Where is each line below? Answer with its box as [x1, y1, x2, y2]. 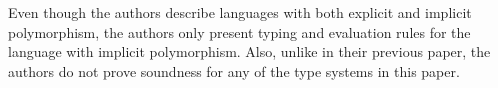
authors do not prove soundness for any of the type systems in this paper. [8, 60, 460, 81]
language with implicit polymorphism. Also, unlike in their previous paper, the [8, 41, 491, 62]
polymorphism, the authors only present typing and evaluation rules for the [8, 21, 471, 42]
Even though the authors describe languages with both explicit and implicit [8, 2, 472, 22]
